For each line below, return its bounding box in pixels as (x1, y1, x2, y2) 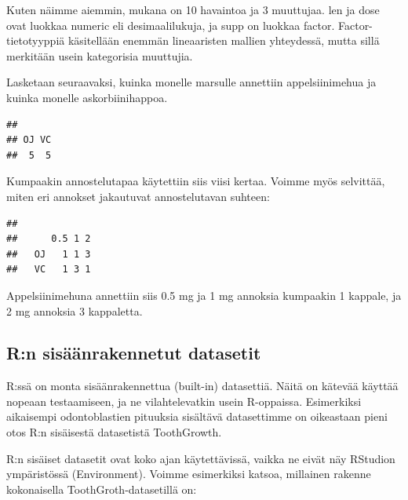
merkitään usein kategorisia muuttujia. (6, 47, 193, 64)
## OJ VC (6, 134, 52, 146)
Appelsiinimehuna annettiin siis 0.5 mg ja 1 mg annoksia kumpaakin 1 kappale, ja (6, 286, 402, 303)
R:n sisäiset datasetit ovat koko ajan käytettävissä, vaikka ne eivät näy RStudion (6, 450, 395, 466)
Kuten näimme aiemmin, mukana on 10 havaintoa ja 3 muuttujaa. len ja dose (6, 2, 380, 17)
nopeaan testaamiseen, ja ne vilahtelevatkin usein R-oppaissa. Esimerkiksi (6, 392, 362, 409)
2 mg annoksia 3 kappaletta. (6, 302, 143, 319)
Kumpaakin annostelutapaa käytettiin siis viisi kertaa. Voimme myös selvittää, (6, 173, 385, 189)
